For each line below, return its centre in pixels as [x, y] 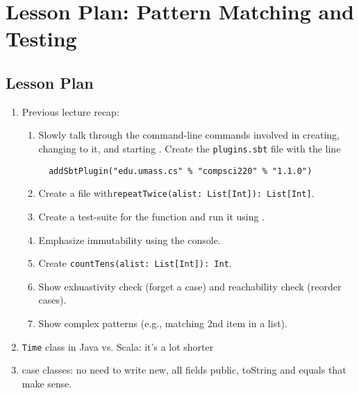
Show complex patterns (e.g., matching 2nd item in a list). [163, 323]
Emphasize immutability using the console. [130, 239]
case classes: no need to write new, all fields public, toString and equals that [184, 370]
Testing [41, 38]
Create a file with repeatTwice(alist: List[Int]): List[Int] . [176, 193]
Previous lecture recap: [70, 111]
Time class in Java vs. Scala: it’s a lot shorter [118, 346]
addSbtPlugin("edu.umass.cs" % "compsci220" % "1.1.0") [180, 171]
